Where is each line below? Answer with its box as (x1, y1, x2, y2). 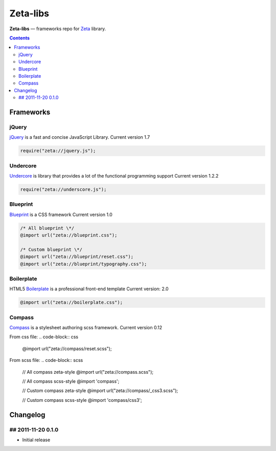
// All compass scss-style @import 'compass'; (22, 378, 120, 384)
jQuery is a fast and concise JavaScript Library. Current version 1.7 (9, 134, 150, 140)
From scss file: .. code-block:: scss (9, 357, 83, 363)
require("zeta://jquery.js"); (20, 148, 96, 154)
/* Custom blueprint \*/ (20, 246, 83, 252)
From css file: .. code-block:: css (9, 334, 79, 340)
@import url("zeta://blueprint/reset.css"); (20, 254, 134, 260)
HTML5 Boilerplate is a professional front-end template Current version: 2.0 (9, 286, 169, 292)
